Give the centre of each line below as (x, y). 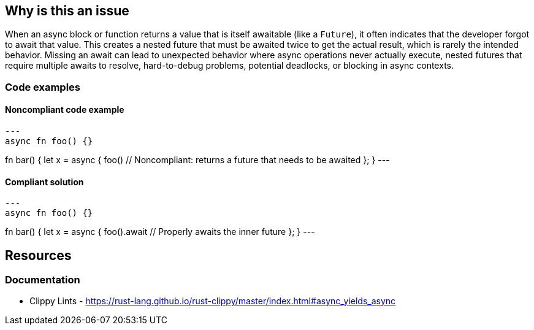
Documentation (43, 280)
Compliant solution (44, 182)
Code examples (43, 87)
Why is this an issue (67, 11)
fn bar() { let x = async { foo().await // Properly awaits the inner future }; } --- (160, 232)
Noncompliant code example (65, 110)
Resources (38, 255)
